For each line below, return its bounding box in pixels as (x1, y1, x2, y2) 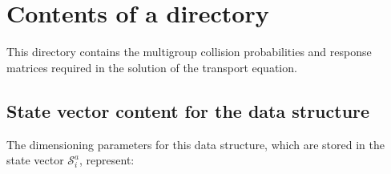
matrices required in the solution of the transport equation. (6, 59, 297, 75)
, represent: (79, 152, 135, 168)
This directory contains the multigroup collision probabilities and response (6, 43, 372, 60)
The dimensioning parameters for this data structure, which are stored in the (6, 136, 385, 152)
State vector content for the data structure (6, 98, 370, 123)
